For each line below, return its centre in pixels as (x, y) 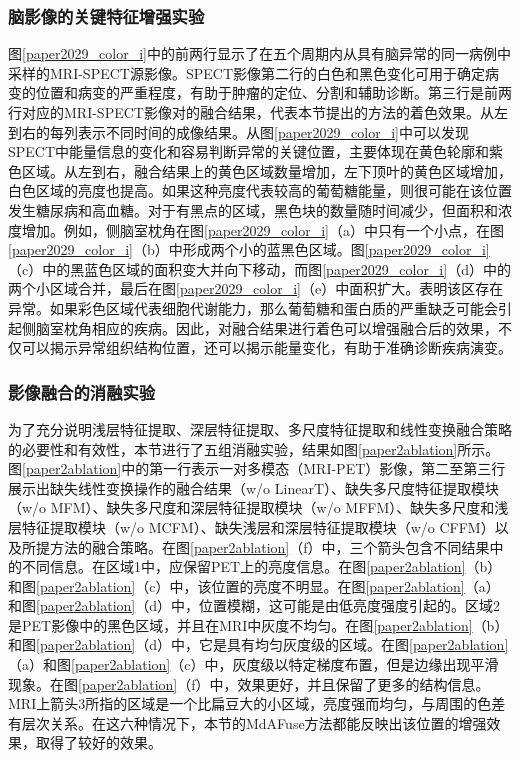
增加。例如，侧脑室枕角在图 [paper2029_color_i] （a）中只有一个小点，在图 (262, 229)
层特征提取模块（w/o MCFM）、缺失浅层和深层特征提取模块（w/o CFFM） (251, 526)
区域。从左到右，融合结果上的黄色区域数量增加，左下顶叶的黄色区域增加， (266, 170)
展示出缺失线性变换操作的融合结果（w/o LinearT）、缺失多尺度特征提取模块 (254, 487)
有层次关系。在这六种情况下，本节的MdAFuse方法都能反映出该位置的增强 (247, 722)
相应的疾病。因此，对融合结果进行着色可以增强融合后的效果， (294, 327)
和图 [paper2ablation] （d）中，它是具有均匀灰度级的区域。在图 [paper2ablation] (258, 644)
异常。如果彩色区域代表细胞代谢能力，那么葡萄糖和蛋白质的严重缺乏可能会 (253, 307)
